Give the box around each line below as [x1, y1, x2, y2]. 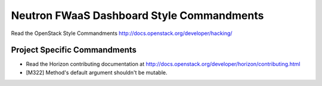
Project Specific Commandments [11, 45, 137, 55]
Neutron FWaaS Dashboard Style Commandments [11, 9, 264, 22]
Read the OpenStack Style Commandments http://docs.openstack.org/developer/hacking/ [11, 30, 233, 37]
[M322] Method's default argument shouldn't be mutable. [26, 69, 168, 76]
